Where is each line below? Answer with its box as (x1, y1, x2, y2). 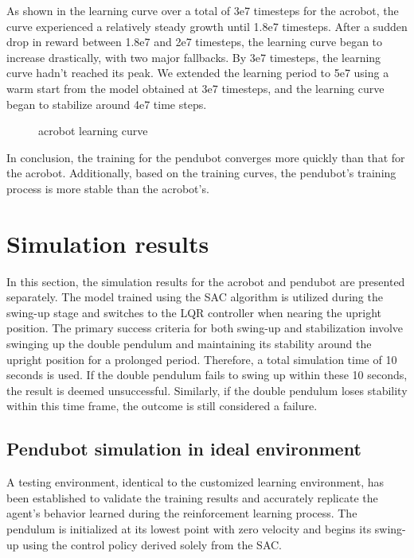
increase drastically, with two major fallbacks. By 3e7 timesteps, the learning (6, 48, 381, 65)
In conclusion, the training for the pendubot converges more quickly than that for (6, 149, 405, 165)
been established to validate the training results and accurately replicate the (6, 489, 378, 506)
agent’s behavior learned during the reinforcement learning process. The (6, 505, 357, 521)
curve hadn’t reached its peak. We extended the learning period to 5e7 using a (6, 64, 389, 81)
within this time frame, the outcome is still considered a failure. (6, 397, 318, 414)
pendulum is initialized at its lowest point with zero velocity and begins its (6, 520, 372, 537)
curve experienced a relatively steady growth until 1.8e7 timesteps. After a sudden (6, 17, 408, 34)
